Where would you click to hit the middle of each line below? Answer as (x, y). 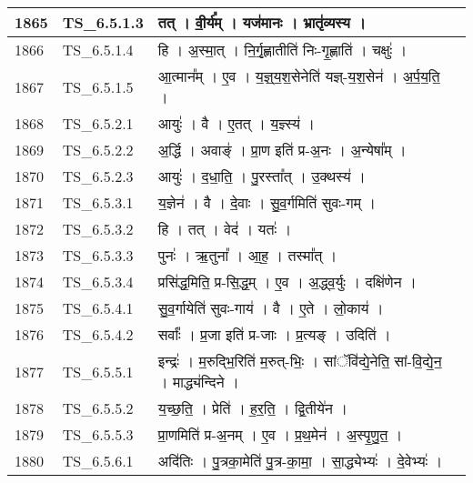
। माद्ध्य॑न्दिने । (198, 382)
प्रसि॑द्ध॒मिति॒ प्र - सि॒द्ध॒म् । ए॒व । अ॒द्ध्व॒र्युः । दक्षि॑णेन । (287, 282)
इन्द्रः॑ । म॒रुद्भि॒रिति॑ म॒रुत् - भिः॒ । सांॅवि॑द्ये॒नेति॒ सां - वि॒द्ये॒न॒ (300, 361)
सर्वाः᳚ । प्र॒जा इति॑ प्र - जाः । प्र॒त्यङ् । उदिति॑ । (274, 334)
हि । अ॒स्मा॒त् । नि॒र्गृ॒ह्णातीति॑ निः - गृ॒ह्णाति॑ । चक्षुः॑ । (282, 50)
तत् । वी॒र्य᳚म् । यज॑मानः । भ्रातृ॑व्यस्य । (262, 22)
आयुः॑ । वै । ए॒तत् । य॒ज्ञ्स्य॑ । (236, 123)
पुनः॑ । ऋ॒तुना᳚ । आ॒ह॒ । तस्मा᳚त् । (247, 255)
